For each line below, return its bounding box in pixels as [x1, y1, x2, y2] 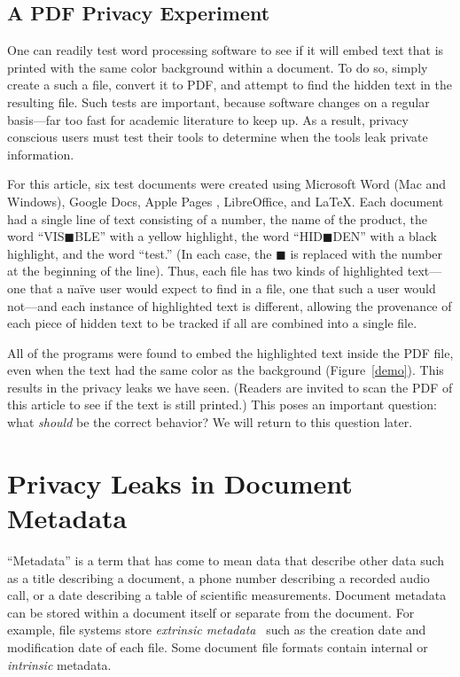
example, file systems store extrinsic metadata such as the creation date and [7, 620, 426, 639]
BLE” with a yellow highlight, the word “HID [74, 227, 323, 245]
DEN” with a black [332, 227, 437, 245]
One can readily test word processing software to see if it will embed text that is [7, 41, 444, 59]
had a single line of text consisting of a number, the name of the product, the [7, 209, 427, 228]
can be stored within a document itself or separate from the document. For [7, 603, 415, 621]
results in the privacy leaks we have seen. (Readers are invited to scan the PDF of [7, 377, 453, 396]
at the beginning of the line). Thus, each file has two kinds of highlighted [7, 261, 404, 280]
